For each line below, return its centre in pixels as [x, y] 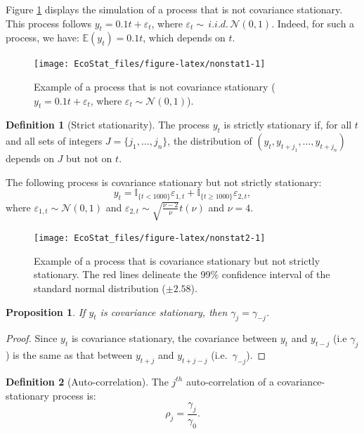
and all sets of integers [54, 141]
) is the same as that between [69, 355]
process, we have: [43, 38]
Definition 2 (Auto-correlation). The [87, 381]
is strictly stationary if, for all [288, 125]
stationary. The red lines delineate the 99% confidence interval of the [182, 274]
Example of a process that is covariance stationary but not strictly [177, 260]
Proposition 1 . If [46, 311]
